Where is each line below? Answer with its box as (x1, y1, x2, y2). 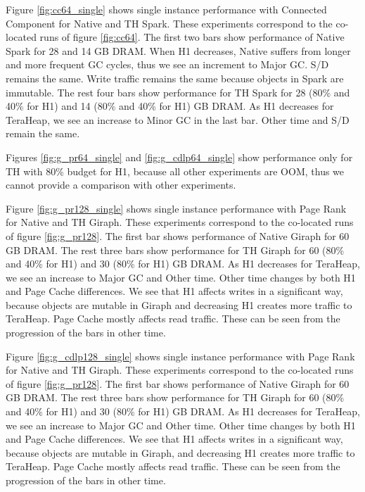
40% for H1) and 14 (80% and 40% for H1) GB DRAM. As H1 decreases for (6, 99, 334, 113)
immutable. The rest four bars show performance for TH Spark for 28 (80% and (6, 84, 350, 99)
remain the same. (6, 126, 80, 141)
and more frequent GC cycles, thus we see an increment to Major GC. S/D (6, 57, 329, 72)
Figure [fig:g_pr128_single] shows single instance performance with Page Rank (6, 201, 347, 215)
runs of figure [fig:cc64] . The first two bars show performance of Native (39, 30, 345, 44)
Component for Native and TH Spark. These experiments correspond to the (6, 15, 333, 30)
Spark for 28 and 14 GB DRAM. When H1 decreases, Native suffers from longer (6, 43, 351, 58)
